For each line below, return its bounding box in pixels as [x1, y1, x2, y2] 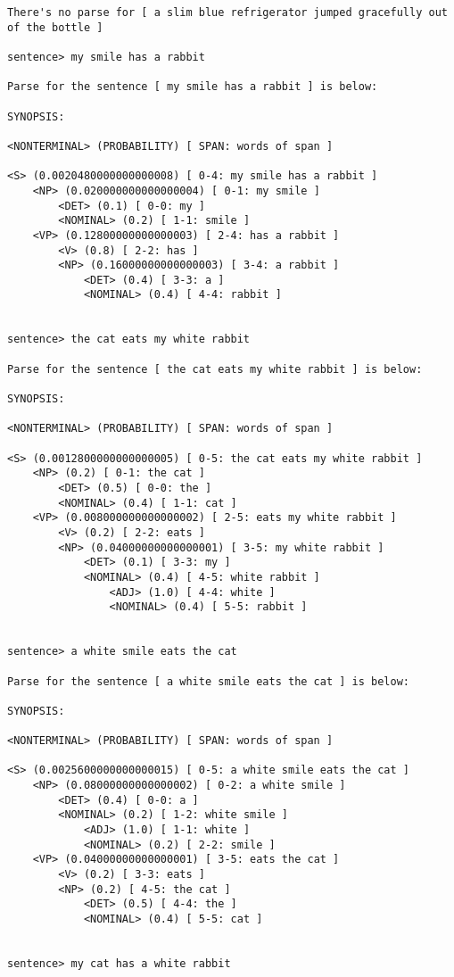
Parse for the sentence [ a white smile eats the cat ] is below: [7, 675, 410, 688]
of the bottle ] [7, 21, 103, 34]
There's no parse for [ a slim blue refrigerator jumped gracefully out [7, 6, 448, 19]
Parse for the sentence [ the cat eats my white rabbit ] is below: [7, 362, 423, 376]
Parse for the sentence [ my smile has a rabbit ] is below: [7, 80, 378, 94]
